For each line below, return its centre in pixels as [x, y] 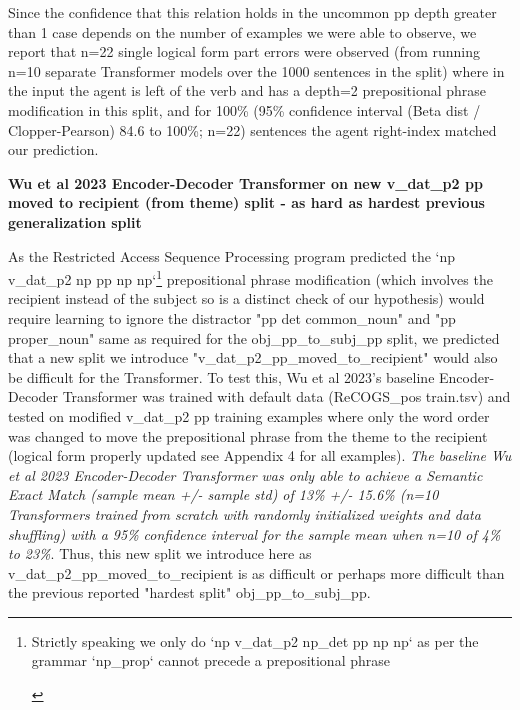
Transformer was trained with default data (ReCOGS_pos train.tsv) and [286, 396]
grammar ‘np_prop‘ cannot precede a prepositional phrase [210, 660]
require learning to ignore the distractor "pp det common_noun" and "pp [232, 317]
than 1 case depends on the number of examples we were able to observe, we [242, 31]
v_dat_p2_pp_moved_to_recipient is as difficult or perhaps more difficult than [256, 572]
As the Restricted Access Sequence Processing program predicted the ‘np [232, 255]
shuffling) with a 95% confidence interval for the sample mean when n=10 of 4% [254, 533]
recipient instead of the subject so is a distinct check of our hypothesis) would [246, 298]
